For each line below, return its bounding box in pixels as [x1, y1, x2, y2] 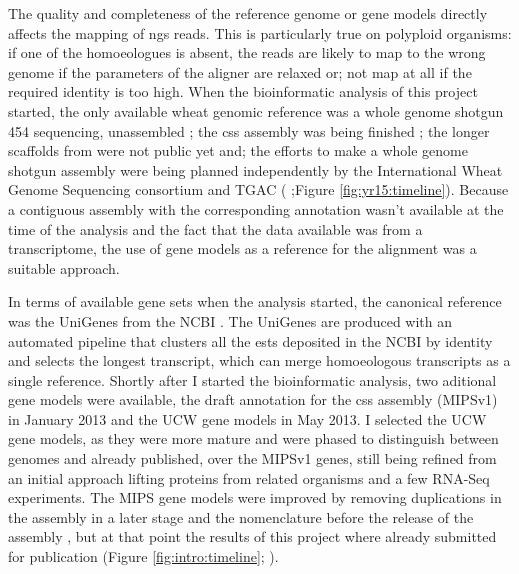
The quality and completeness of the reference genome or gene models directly [8, 3, 488, 23]
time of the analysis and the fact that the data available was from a [8, 218, 423, 239]
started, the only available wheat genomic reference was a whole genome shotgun [8, 100, 504, 121]
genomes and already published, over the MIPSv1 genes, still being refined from [8, 448, 497, 469]
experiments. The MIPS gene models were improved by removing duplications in [8, 487, 502, 508]
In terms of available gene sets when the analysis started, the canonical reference [8, 291, 502, 312]
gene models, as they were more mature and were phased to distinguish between [8, 428, 499, 449]
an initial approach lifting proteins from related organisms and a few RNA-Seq [8, 467, 490, 488]
